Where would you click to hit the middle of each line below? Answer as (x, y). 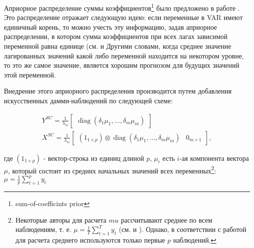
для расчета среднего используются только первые (90, 240)
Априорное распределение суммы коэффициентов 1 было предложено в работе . (122, 7)
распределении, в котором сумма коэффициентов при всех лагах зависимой (116, 36)
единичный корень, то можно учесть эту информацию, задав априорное (111, 27)
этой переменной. (30, 74)
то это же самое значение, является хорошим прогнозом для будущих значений (122, 65)
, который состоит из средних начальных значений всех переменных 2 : (112, 170)
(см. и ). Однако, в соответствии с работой (183, 229)
